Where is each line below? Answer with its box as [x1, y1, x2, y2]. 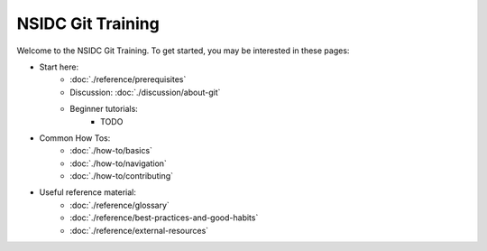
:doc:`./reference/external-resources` [69, 225, 209, 236]
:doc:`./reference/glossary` [69, 200, 170, 210]
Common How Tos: [39, 132, 111, 144]
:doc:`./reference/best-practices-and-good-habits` [69, 212, 259, 223]
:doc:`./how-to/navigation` [69, 158, 167, 169]
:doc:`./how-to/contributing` [69, 171, 174, 181]
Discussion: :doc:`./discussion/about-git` [69, 87, 221, 98]
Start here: [39, 61, 79, 72]
